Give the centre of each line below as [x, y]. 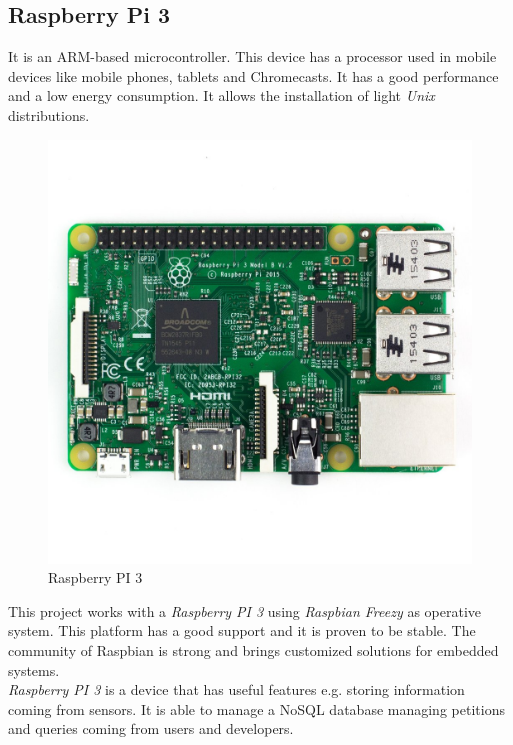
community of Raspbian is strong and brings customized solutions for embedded [253, 649]
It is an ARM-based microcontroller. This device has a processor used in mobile [252, 56]
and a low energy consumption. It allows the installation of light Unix [221, 95]
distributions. [49, 114]
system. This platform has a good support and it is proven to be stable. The [242, 630]
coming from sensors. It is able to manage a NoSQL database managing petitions [256, 708]
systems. [34, 669]
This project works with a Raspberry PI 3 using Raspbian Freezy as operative [245, 610]
